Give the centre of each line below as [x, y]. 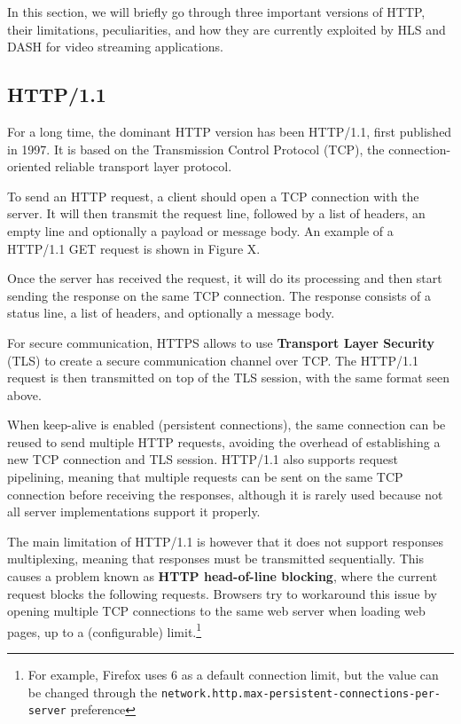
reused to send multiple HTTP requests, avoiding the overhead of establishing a [224, 441]
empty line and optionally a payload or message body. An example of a [200, 230]
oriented [29, 166]
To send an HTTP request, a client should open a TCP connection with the [213, 196]
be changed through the [93, 692]
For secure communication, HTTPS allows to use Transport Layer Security [221, 342]
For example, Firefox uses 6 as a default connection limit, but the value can [233, 675]
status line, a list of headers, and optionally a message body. [171, 313]
